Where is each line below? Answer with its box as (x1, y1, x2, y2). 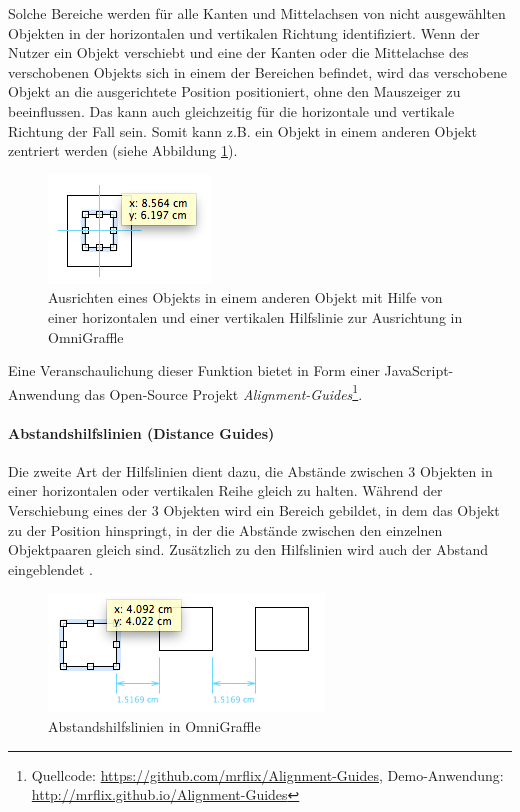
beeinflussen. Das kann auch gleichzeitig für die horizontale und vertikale (8, 100, 455, 121)
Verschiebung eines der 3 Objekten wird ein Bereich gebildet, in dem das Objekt (8, 499, 500, 520)
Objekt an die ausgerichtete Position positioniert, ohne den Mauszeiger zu (8, 81, 461, 102)
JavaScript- (384, 360, 454, 381)
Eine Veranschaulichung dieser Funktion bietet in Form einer (8, 360, 380, 381)
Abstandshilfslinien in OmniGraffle (48, 715, 261, 736)
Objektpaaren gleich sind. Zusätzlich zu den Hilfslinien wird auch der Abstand (8, 539, 488, 560)
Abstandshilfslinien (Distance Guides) (8, 422, 275, 443)
